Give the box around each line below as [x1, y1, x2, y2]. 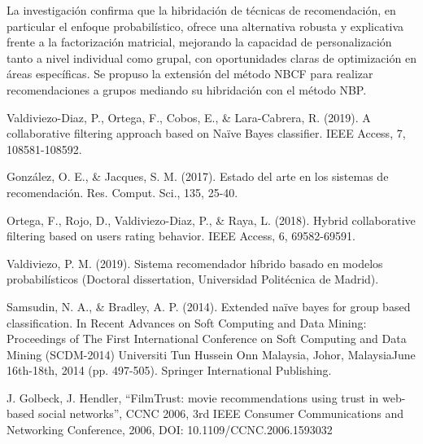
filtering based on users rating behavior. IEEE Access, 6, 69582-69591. [7, 227, 355, 244]
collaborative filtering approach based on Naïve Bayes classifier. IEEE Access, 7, [7, 125, 406, 142]
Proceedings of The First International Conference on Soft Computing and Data [7, 330, 407, 347]
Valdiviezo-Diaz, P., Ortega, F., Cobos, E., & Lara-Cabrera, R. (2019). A [7, 108, 371, 125]
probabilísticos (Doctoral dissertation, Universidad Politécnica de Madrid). [7, 270, 379, 288]
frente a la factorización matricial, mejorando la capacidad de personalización [7, 33, 392, 51]
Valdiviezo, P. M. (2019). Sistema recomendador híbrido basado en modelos [7, 254, 383, 271]
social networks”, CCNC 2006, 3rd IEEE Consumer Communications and [37, 405, 403, 422]
